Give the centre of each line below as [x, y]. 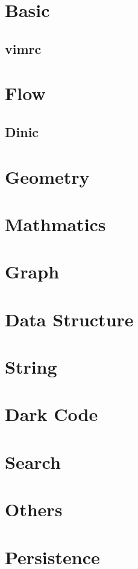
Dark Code [52, 414]
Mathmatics [55, 224]
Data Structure [69, 319]
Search [33, 461]
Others [34, 509]
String [31, 366]
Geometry [47, 176]
